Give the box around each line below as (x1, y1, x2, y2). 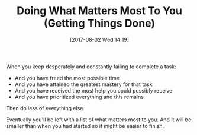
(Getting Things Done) (43, 17, 156, 30)
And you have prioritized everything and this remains (14, 93, 144, 100)
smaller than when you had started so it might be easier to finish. (6, 122, 164, 129)
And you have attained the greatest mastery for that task (14, 81, 153, 88)
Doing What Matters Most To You (17, 4, 182, 18)
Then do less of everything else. (6, 104, 85, 111)
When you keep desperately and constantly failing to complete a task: (6, 63, 176, 70)
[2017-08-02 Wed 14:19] (70, 36, 129, 43)
